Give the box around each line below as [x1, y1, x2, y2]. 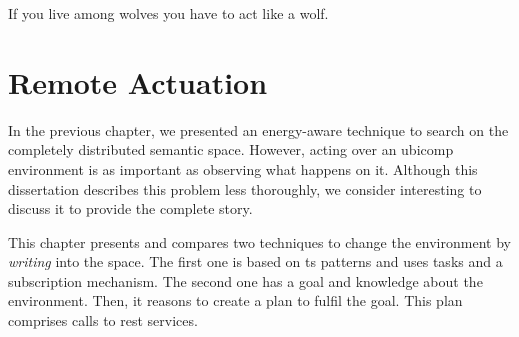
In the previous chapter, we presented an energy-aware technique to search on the [8, 119, 509, 140]
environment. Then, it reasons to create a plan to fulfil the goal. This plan [8, 290, 463, 311]
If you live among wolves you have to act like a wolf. [8, 3, 329, 23]
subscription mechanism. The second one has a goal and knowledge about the [8, 270, 483, 291]
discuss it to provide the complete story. [8, 198, 253, 219]
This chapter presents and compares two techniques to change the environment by [8, 231, 511, 252]
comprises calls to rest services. [8, 310, 198, 331]
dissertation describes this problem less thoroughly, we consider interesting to [8, 178, 482, 199]
